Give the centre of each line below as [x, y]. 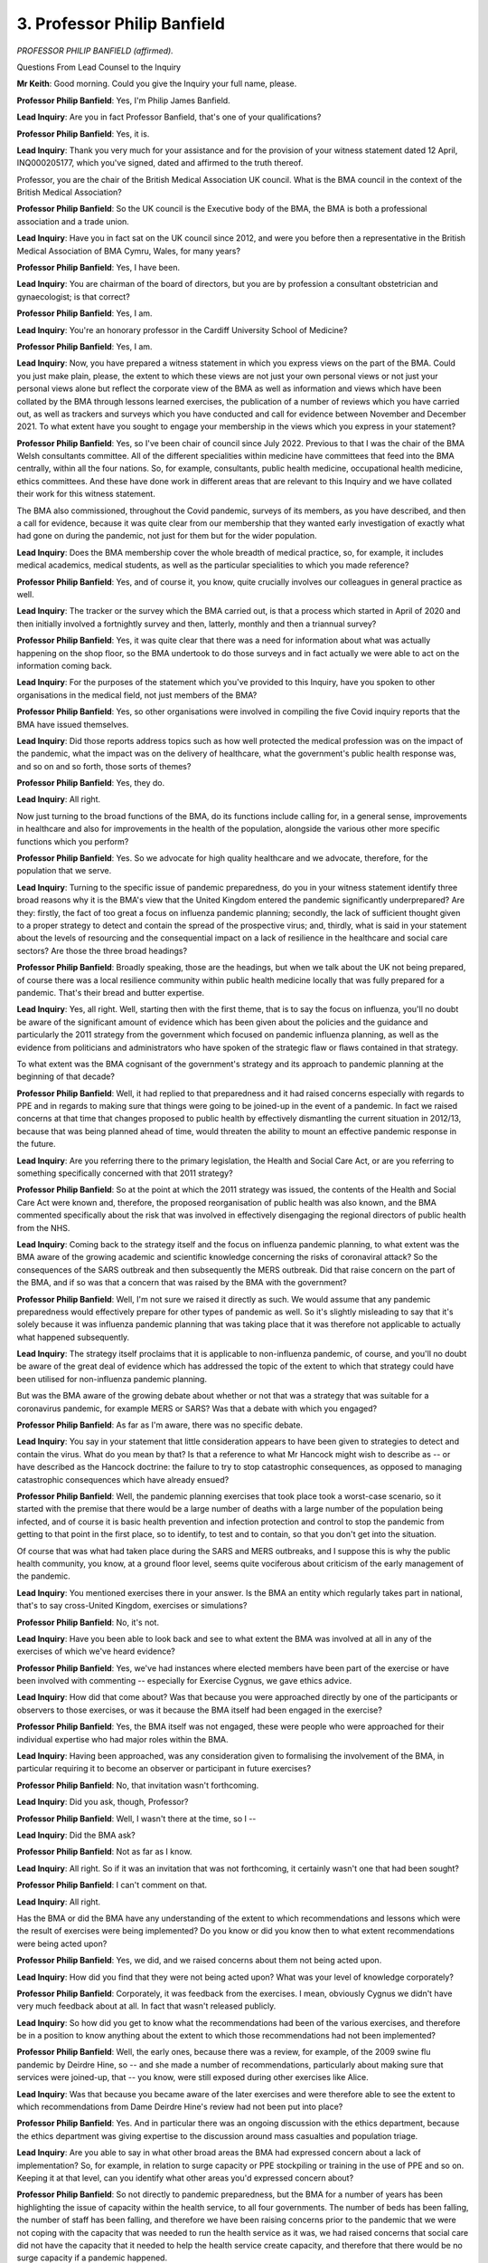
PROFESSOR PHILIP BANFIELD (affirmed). [95, 51]
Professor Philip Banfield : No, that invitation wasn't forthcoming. [138, 1785]
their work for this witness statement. [86, 494]
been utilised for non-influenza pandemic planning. [112, 1379]
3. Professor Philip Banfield [121, 24]
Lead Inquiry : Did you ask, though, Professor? [103, 1802]
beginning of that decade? [66, 1076]
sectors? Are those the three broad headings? [102, 950]
